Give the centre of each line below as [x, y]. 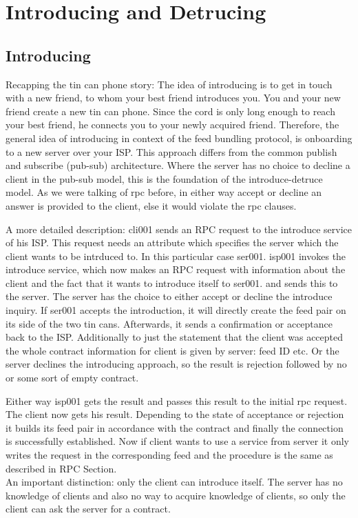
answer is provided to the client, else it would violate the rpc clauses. [151, 205]
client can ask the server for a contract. [88, 509]
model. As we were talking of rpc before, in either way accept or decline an [164, 192]
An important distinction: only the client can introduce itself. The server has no [174, 482]
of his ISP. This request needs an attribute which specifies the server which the [172, 242]
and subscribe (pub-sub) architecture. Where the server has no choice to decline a [178, 165]
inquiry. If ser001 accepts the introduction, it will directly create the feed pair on [176, 310]
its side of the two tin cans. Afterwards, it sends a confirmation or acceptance [169, 323]
